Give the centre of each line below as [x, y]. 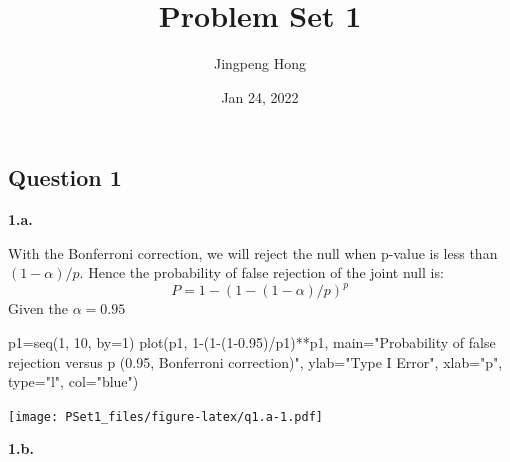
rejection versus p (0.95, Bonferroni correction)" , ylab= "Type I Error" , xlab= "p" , [255, 361]
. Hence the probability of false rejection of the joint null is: [261, 272]
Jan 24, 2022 [260, 96]
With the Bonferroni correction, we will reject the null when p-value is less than [253, 252]
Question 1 [65, 177]
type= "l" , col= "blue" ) [73, 381]
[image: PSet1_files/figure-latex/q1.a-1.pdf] [165, 416]
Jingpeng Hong [260, 63]
